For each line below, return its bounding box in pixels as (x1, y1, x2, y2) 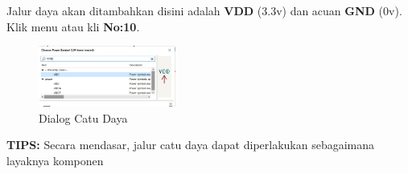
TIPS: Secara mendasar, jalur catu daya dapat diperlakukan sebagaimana (6, 136, 375, 153)
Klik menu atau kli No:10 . (6, 18, 140, 34)
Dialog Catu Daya (39, 109, 128, 126)
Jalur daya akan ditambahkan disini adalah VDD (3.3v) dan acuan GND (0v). (6, 2, 402, 18)
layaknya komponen (6, 152, 104, 168)
